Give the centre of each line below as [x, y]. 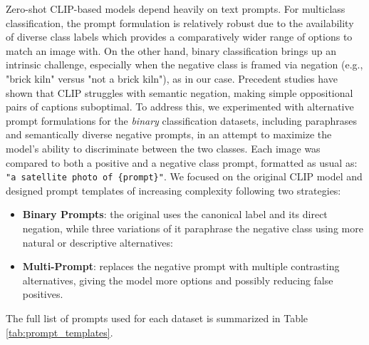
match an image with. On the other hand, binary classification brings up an [171, 50]
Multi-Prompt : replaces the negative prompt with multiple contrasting [181, 266]
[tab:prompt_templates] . [59, 332]
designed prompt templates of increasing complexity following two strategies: [173, 190]
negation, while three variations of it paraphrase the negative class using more [193, 228]
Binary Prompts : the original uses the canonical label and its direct [175, 214]
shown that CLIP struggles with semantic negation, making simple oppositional [180, 92]
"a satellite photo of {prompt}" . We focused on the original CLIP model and [184, 176]
